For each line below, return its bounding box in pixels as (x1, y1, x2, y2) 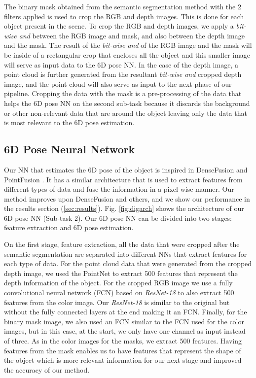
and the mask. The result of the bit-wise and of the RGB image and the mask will (4, 40, 252, 50)
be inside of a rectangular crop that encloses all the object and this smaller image (4, 49, 251, 60)
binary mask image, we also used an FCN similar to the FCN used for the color (4, 316, 244, 326)
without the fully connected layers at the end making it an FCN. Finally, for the (4, 307, 247, 317)
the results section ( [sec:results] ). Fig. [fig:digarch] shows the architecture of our (4, 203, 244, 213)
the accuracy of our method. (4, 364, 90, 375)
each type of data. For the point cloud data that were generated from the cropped (4, 258, 252, 269)
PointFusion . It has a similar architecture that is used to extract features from (4, 174, 243, 184)
